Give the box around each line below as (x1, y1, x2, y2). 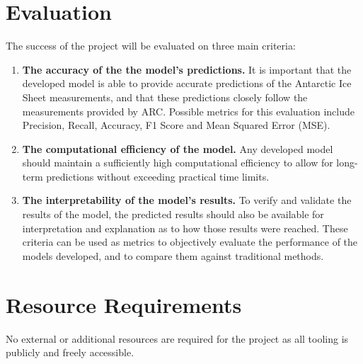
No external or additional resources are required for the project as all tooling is (6, 331, 349, 346)
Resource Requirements (6, 290, 242, 319)
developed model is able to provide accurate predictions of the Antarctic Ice (22, 76, 352, 91)
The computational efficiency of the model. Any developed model (22, 141, 333, 156)
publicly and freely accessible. (6, 345, 134, 360)
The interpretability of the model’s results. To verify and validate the (22, 193, 352, 207)
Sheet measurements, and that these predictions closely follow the (22, 89, 308, 104)
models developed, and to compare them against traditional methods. (22, 248, 324, 263)
